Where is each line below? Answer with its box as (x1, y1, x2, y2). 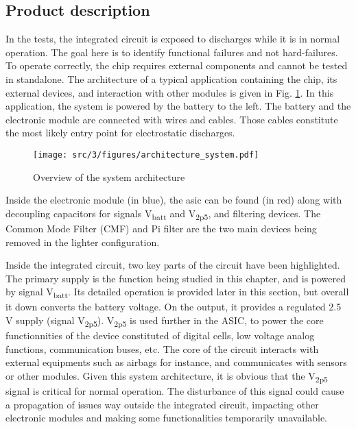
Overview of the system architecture (33, 169, 185, 184)
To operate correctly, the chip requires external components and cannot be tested (5, 58, 348, 73)
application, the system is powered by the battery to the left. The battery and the (5, 99, 351, 113)
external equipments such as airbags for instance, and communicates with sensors (5, 355, 347, 369)
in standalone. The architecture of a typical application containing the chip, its (5, 71, 337, 86)
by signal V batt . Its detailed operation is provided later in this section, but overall (5, 284, 349, 301)
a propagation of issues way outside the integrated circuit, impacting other (5, 397, 319, 411)
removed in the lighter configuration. (5, 234, 160, 249)
